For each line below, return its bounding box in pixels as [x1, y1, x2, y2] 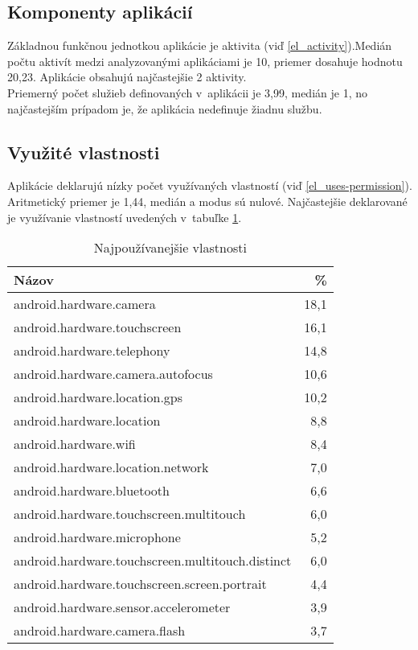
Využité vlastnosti [7, 139, 160, 164]
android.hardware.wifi [14, 434, 136, 454]
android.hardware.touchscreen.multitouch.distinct [14, 551, 292, 570]
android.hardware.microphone [14, 528, 181, 547]
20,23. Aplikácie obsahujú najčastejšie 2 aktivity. [7, 68, 247, 85]
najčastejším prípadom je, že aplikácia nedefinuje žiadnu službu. [7, 100, 322, 117]
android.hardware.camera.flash [14, 621, 186, 640]
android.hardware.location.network [14, 458, 209, 477]
